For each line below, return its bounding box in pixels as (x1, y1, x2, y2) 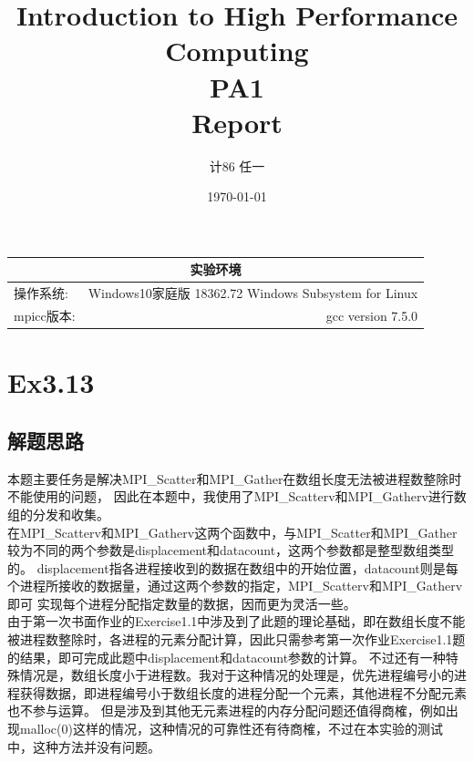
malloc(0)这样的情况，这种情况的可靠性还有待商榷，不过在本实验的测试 (19, 719, 443, 738)
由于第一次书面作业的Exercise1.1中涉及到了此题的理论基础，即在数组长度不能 (7, 612, 466, 631)
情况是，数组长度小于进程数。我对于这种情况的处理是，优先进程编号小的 (19, 665, 454, 685)
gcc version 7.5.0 (325, 306, 418, 325)
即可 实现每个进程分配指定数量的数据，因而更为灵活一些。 (7, 593, 356, 613)
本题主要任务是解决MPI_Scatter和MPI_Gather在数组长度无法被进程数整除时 (7, 469, 462, 488)
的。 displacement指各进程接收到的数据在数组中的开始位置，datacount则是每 (7, 558, 459, 577)
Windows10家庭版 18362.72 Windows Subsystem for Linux (88, 283, 418, 303)
